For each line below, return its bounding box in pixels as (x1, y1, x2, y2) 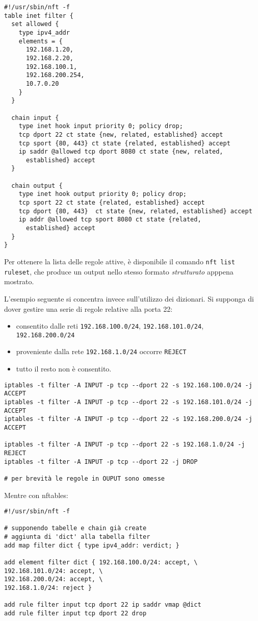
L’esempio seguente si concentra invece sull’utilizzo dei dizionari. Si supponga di (4, 293, 254, 304)
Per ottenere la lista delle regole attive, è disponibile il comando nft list (4, 256, 235, 267)
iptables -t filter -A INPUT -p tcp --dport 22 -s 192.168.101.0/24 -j (4, 399, 252, 406)
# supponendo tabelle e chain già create (4, 525, 147, 532)
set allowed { (11, 20, 59, 28)
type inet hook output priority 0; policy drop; (18, 190, 187, 198)
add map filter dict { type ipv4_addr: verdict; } (4, 541, 179, 549)
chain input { (11, 114, 59, 121)
